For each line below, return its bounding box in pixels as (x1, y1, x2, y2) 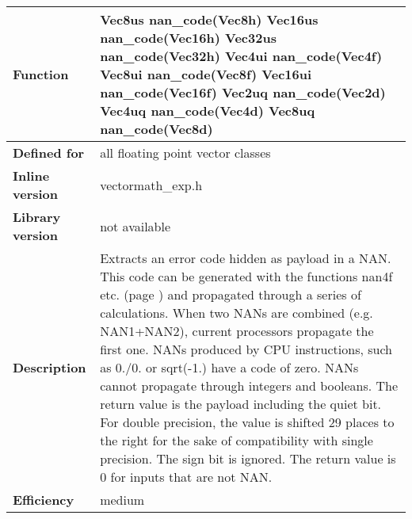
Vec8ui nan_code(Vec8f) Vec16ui (100, 65, 312, 83)
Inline (13, 166, 50, 185)
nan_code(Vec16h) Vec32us (100, 29, 277, 47)
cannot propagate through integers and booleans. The (100, 376, 399, 395)
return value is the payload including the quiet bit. (100, 395, 382, 413)
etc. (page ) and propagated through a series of (100, 285, 361, 303)
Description (13, 358, 86, 376)
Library (13, 208, 61, 226)
